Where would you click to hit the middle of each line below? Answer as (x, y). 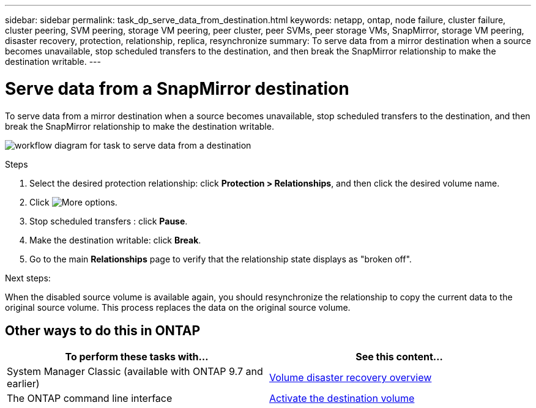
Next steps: (28, 278)
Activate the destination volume (342, 399)
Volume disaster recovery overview (351, 378)
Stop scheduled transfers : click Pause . (109, 221)
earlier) (23, 384)
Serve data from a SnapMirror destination (177, 88)
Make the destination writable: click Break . (115, 240)
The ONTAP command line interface (90, 399)
